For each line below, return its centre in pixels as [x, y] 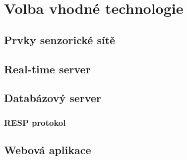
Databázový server [53, 98]
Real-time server [47, 69]
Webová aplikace [48, 149]
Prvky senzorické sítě [60, 39]
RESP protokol [35, 122]
